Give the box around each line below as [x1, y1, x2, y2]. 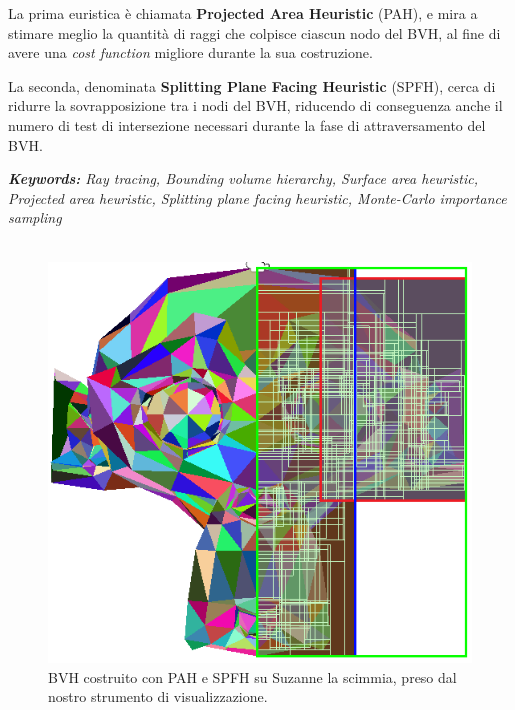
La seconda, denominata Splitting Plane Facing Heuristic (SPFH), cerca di [8, 75, 496, 96]
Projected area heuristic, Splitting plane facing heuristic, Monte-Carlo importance [8, 187, 507, 208]
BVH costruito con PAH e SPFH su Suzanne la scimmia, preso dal [48, 666, 457, 687]
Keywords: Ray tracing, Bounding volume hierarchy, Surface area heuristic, [8, 168, 478, 189]
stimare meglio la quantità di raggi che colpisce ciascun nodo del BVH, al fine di [8, 22, 501, 43]
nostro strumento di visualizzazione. [48, 686, 268, 707]
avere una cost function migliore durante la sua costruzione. [8, 42, 373, 63]
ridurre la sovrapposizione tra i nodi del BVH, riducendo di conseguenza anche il [8, 95, 503, 116]
